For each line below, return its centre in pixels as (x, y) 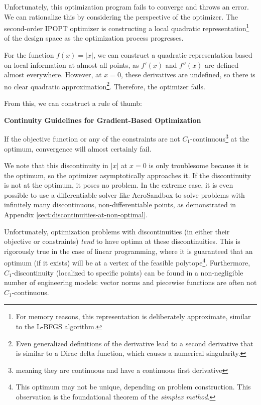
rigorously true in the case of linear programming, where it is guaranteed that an (128, 251)
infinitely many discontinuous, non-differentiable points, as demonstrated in (120, 205)
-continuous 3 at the (220, 138)
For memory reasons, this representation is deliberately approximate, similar (133, 316)
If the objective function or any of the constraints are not (92, 138)
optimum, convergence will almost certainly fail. (78, 148)
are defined (222, 64)
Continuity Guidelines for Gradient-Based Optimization (103, 120)
